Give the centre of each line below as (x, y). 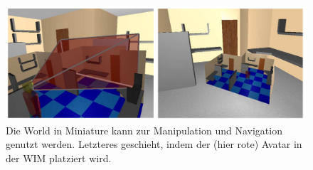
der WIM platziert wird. (59, 158)
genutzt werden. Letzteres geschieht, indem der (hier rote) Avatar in (154, 144)
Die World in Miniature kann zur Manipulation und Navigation (144, 130)
